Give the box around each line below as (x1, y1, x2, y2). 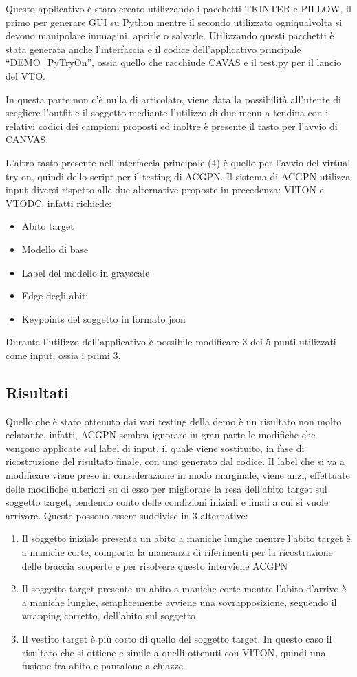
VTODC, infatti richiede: (6, 195, 112, 210)
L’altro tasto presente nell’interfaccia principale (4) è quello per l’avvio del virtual (6, 155, 351, 169)
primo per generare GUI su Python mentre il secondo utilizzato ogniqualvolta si (6, 14, 343, 29)
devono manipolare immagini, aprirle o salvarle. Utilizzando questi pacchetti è (6, 28, 334, 43)
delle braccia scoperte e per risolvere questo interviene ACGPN (21, 558, 288, 572)
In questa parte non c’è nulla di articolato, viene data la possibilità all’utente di (6, 92, 342, 106)
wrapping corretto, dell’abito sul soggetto (21, 608, 196, 623)
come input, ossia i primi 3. (6, 347, 121, 362)
